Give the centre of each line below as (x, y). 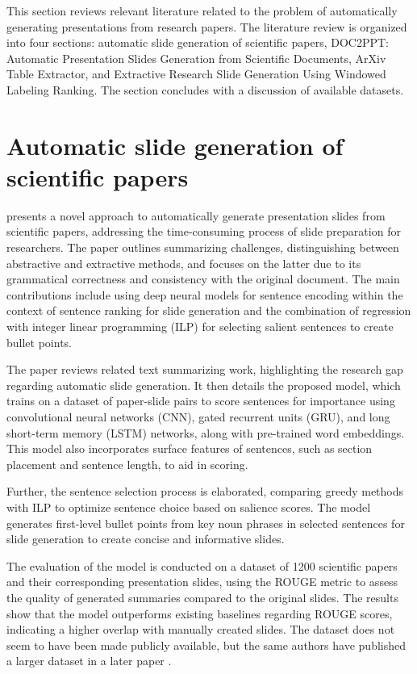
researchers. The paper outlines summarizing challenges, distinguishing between (203, 247)
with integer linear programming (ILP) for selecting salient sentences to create (200, 327)
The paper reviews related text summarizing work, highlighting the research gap (205, 369)
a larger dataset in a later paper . (89, 661)
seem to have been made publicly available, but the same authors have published (206, 645)
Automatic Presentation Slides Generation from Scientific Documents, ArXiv (196, 58)
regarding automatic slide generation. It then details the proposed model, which (204, 385)
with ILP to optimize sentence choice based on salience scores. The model (189, 507)
